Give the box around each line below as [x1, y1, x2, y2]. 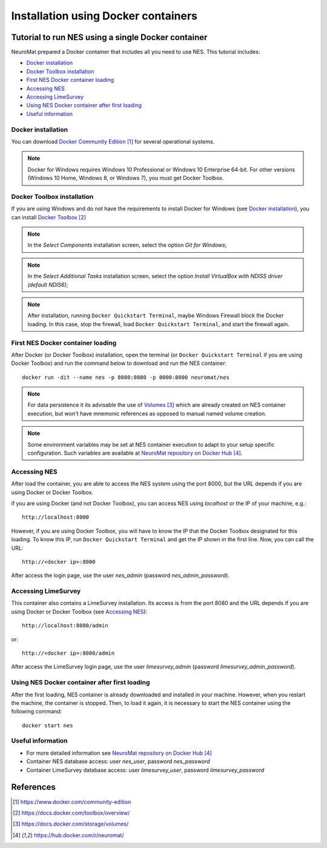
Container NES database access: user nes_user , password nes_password [26, 758, 210, 765]
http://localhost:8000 [22, 514, 90, 521]
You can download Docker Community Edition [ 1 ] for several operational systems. [11, 138, 215, 145]
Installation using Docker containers [11, 9, 198, 22]
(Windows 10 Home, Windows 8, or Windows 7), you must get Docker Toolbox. [27, 175, 224, 182]
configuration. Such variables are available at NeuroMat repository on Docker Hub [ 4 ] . [27, 449, 243, 457]
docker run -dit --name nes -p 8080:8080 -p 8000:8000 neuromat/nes [22, 373, 230, 381]
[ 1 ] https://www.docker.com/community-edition [13, 798, 131, 806]
